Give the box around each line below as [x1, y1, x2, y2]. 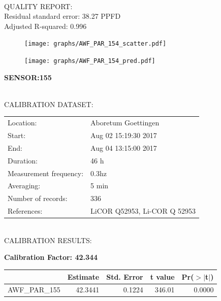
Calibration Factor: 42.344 [4, 252, 98, 262]
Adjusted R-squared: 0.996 [4, 20, 87, 31]
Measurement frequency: [8, 168, 84, 178]
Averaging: [8, 180, 41, 191]
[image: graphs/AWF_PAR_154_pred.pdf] [24, 57, 155, 65]
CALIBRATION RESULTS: [4, 235, 92, 245]
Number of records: [8, 193, 68, 204]
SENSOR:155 [4, 72, 52, 82]
